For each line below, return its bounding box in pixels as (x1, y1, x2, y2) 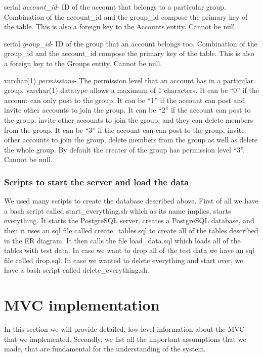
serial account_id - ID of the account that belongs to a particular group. (4, 2, 226, 12)
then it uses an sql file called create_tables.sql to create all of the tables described (4, 225, 258, 235)
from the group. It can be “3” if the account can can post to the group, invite (4, 124, 245, 135)
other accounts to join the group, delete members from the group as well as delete (4, 134, 258, 145)
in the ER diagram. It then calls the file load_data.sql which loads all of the (4, 235, 241, 245)
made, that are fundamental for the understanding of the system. (4, 343, 206, 354)
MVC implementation (4, 294, 160, 315)
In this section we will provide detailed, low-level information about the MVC (4, 324, 245, 334)
